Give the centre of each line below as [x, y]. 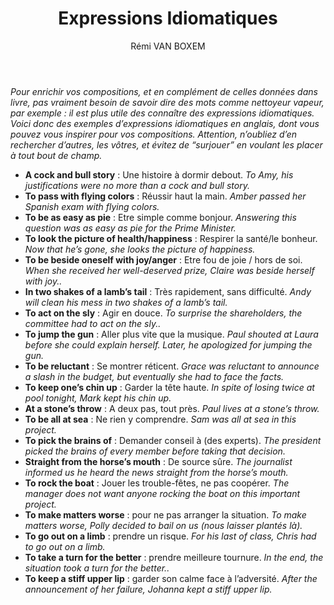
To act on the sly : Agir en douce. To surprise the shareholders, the [163, 313]
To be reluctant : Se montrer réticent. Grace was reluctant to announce [172, 366]
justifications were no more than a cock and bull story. [137, 185]
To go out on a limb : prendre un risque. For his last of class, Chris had [170, 536]
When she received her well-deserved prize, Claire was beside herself [169, 270]
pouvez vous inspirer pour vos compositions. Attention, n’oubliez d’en [154, 134]
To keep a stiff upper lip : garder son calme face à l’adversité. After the [171, 578]
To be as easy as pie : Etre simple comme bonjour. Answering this [160, 217]
